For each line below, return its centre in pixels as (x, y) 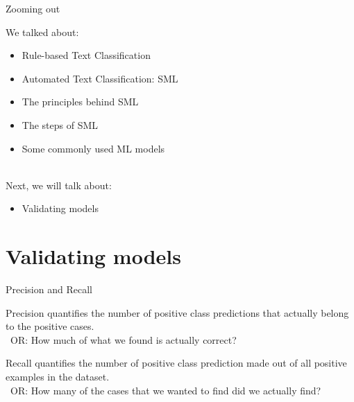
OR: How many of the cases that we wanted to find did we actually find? (166, 390)
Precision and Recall (49, 289)
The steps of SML (60, 124)
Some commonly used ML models (93, 148)
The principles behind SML (80, 102)
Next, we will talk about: (59, 185)
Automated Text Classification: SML (100, 78)
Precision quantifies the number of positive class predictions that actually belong (177, 312)
